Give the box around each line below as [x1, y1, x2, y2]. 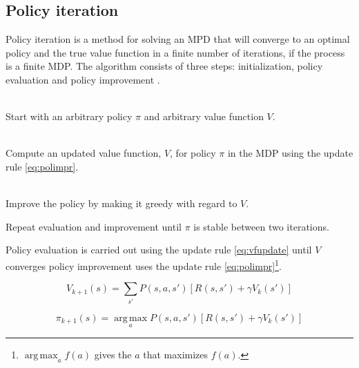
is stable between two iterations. [193, 219, 329, 233]
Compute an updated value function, [6, 146, 162, 160]
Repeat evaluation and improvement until [6, 219, 182, 233]
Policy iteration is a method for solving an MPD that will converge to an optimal [6, 32, 350, 46]
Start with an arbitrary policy [6, 109, 133, 124]
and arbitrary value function [144, 109, 264, 124]
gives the [94, 347, 132, 361]
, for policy [170, 146, 216, 160]
